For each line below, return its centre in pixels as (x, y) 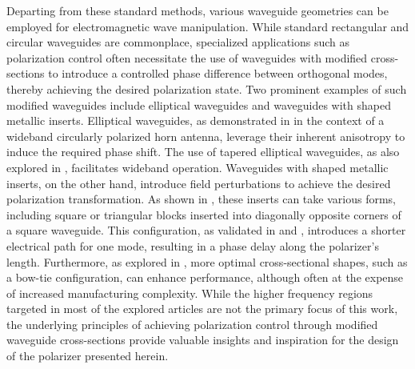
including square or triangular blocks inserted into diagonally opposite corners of (204, 214)
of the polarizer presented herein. (88, 356)
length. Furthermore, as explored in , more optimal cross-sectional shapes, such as (207, 261)
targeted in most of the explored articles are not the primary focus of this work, (202, 309)
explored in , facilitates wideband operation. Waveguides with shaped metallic (198, 167)
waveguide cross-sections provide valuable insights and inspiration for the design (203, 340)
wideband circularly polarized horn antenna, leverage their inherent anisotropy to (206, 136)
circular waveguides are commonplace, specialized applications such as (178, 42)
